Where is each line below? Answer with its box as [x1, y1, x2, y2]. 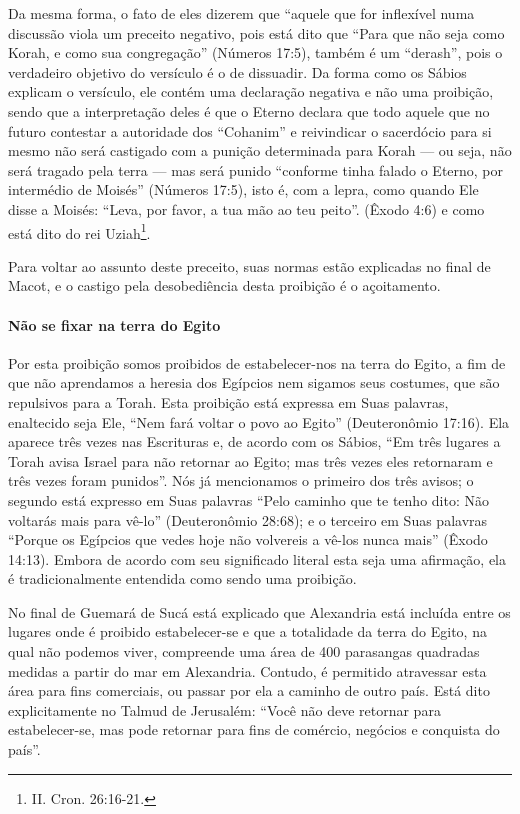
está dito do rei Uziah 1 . [8, 219, 151, 243]
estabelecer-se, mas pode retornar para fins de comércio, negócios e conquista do [8, 719, 500, 740]
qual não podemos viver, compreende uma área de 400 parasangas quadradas [8, 641, 480, 662]
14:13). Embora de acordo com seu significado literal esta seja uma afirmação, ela [8, 548, 507, 569]
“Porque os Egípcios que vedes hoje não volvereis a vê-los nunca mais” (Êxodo [8, 529, 488, 550]
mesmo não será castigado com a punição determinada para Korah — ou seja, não [8, 140, 512, 161]
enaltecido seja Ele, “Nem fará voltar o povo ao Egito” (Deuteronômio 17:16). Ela [8, 411, 510, 432]
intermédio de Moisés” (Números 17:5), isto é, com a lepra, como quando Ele [8, 179, 479, 200]
